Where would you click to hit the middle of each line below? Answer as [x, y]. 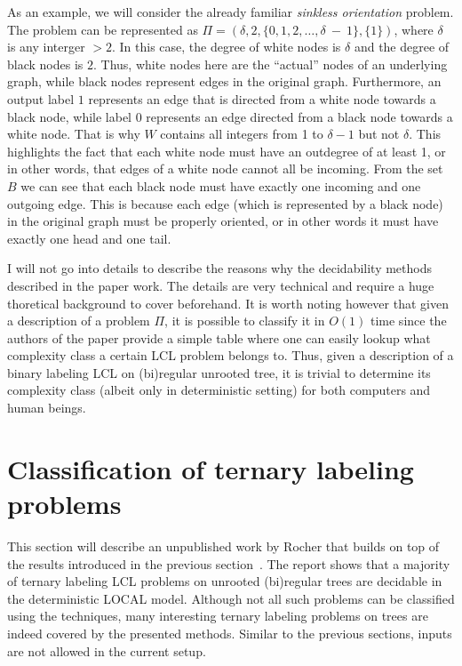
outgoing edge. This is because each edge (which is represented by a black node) [225, 203]
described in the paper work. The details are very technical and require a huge [221, 285]
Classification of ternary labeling [211, 468]
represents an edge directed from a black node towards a [299, 116]
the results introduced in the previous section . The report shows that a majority [229, 563]
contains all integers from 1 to [242, 134]
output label [41, 98]
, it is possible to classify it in [245, 321]
